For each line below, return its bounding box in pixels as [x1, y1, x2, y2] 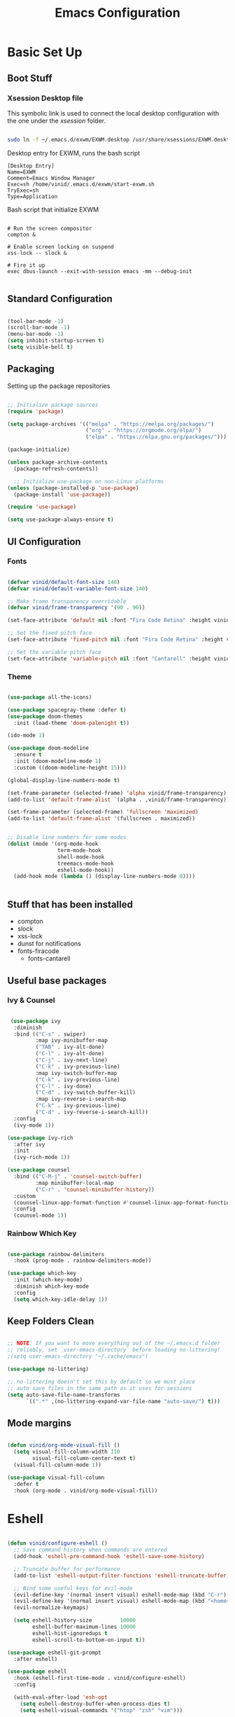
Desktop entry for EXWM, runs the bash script [7, 148, 141, 157]
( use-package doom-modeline [7, 744, 90, 752]
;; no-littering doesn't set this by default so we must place [7, 1378, 196, 1385]
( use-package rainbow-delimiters [7, 1251, 105, 1258]
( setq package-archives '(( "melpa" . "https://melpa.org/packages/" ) [7, 420, 215, 428]
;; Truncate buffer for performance [13, 1565, 120, 1573]
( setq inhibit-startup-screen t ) [7, 338, 105, 345]
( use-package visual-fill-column [7, 1474, 105, 1481]
